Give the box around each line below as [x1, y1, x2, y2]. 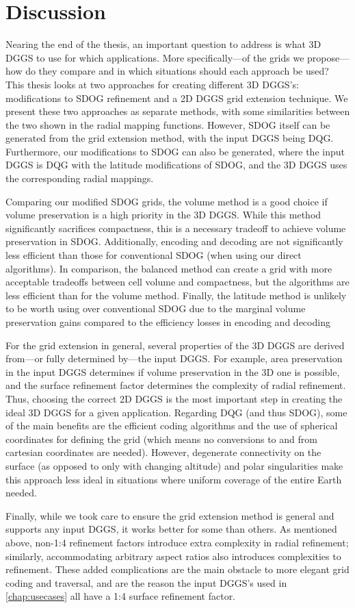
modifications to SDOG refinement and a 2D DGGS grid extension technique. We [5, 90, 348, 105]
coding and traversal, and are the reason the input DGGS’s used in [5, 575, 287, 590]
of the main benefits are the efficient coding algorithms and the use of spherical [5, 418, 338, 433]
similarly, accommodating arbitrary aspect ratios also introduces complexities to [5, 548, 341, 563]
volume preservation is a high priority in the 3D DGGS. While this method [5, 207, 321, 222]
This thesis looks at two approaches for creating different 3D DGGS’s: [5, 77, 299, 91]
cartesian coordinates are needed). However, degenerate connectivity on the [5, 445, 321, 459]
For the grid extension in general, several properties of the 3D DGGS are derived [5, 338, 345, 352]
